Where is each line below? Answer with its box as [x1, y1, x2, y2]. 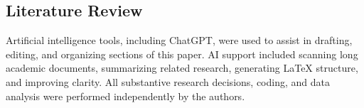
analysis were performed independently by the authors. [6, 88, 245, 103]
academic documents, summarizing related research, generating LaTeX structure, [6, 60, 358, 75]
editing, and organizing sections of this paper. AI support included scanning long [6, 46, 358, 61]
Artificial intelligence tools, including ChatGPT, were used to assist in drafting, [6, 33, 353, 48]
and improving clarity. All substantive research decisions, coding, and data [6, 74, 330, 89]
